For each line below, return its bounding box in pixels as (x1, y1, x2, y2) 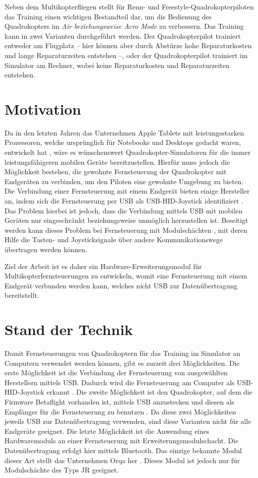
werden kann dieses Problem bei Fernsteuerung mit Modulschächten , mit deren (4, 224, 248, 235)
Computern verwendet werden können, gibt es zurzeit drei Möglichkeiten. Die (4, 357, 240, 368)
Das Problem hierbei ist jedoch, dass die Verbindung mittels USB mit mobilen (4, 205, 243, 215)
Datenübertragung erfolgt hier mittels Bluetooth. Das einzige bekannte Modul (4, 445, 242, 456)
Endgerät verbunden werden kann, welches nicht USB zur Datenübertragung (4, 280, 238, 290)
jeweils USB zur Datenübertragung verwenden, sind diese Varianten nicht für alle (4, 416, 252, 426)
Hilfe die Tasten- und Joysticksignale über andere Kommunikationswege (4, 234, 223, 245)
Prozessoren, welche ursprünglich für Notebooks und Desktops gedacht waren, (4, 137, 241, 147)
